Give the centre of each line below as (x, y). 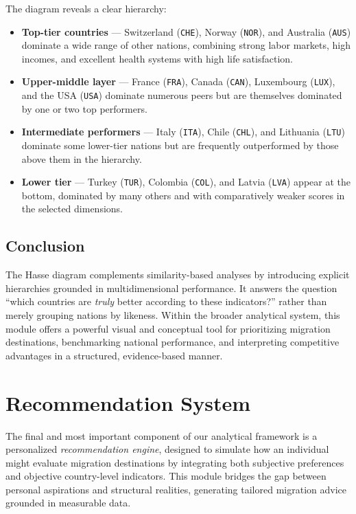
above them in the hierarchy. (82, 158)
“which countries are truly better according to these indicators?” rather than (166, 301)
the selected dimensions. (72, 209)
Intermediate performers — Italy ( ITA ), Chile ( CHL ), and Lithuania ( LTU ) (183, 132)
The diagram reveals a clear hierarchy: (86, 8)
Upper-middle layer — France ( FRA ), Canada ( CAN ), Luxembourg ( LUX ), (178, 81)
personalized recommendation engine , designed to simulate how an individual (167, 449)
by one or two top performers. (84, 108)
